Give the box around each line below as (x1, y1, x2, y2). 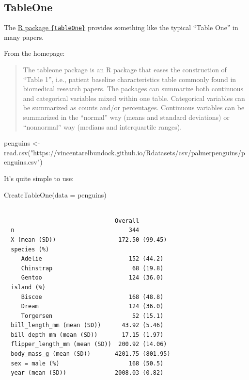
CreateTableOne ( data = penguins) (4, 189, 107, 199)
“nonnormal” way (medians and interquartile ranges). (23, 121, 182, 132)
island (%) (11, 283, 46, 291)
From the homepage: (4, 48, 65, 58)
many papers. (4, 32, 44, 42)
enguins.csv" (4, 157, 40, 167)
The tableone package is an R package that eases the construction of (23, 65, 227, 75)
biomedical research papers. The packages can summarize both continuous (23, 83, 244, 94)
